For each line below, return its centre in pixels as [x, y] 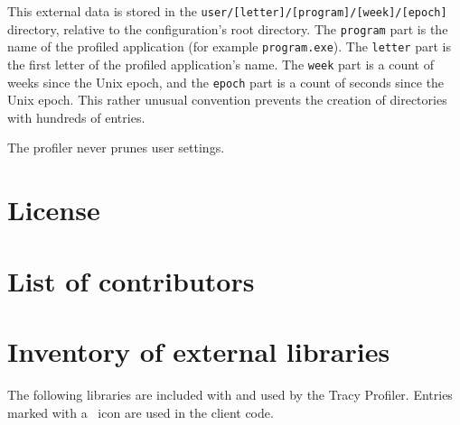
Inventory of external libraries [199, 351]
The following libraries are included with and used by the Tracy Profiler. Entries [230, 394]
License [54, 210]
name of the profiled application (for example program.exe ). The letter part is [229, 46]
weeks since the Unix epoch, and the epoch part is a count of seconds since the [226, 82]
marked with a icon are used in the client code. [141, 412]
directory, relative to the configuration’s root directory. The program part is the [228, 28]
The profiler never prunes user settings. [116, 148]
